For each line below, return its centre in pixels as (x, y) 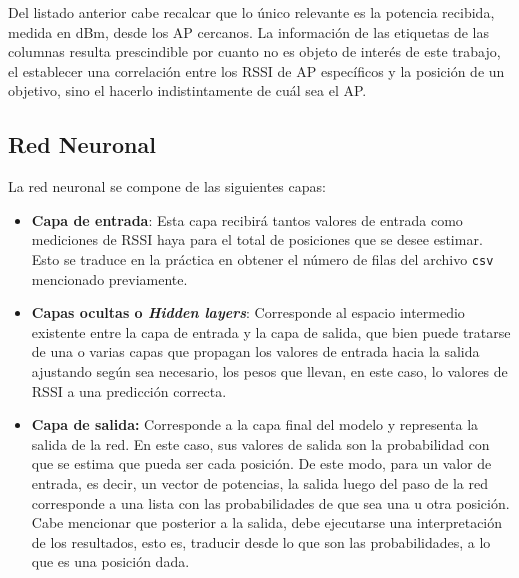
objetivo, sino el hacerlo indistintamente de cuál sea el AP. (187, 90)
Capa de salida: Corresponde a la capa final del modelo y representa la (255, 424)
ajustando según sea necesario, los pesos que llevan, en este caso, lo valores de (269, 370)
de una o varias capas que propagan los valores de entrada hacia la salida (255, 351)
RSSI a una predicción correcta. (129, 390)
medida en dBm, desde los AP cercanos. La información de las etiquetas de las (248, 31)
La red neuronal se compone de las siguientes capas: (167, 186)
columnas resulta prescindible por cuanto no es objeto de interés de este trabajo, (254, 51)
